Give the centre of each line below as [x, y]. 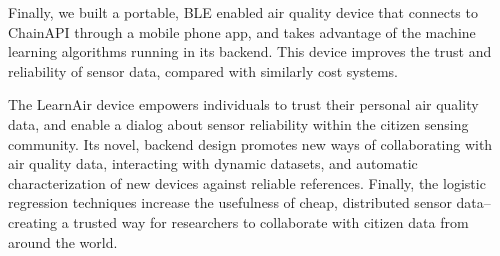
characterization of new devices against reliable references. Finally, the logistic [247, 182]
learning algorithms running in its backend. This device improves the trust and [250, 51]
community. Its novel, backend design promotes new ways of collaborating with [250, 143]
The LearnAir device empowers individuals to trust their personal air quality [243, 104]
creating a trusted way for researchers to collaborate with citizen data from [238, 221]
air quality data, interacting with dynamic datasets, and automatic [213, 163]
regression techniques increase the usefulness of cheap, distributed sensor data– [249, 202]
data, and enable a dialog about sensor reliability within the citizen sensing [238, 123]
